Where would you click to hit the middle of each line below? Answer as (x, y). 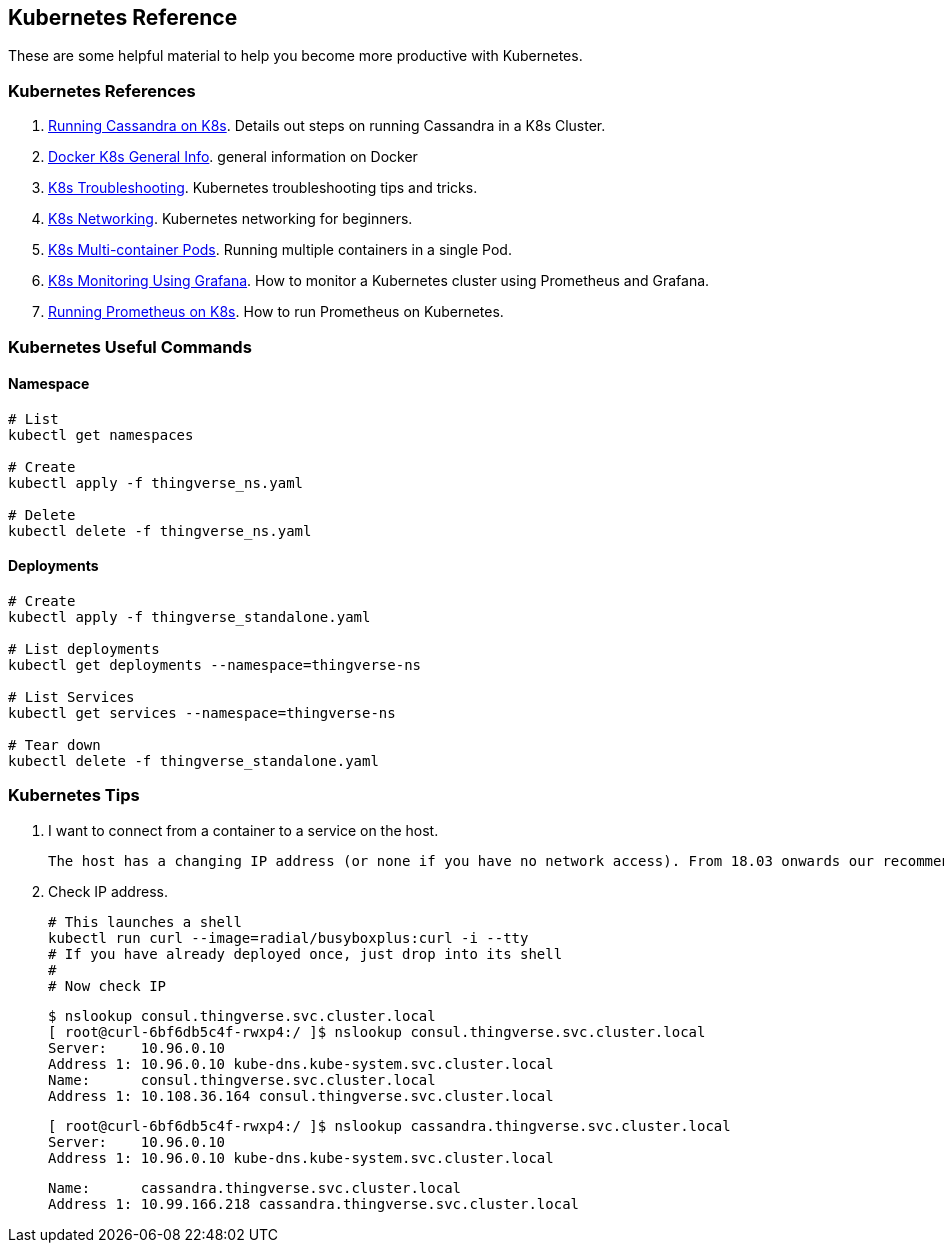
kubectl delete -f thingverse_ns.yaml (160, 530)
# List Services (71, 696)
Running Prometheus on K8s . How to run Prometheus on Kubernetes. (276, 312)
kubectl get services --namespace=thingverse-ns (202, 712)
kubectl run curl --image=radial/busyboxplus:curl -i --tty (288, 937)
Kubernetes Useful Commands (130, 346)
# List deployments (84, 648)
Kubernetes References (102, 90)
